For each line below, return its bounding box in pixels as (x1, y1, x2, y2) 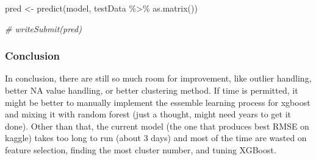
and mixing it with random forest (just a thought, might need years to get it (5, 108, 291, 120)
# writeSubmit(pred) (5, 22, 82, 35)
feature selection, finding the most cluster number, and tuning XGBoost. (5, 143, 276, 156)
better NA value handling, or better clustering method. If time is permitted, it (5, 84, 298, 96)
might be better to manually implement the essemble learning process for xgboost (5, 96, 311, 108)
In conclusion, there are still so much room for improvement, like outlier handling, (5, 72, 312, 85)
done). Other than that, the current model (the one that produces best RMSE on (5, 119, 309, 132)
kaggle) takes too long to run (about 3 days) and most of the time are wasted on (5, 131, 307, 144)
